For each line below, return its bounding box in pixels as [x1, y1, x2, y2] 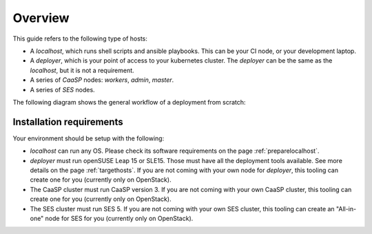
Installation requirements [12, 116, 123, 127]
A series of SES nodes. [30, 85, 96, 94]
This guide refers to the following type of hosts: [12, 34, 147, 43]
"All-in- [335, 204, 357, 213]
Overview [12, 10, 70, 25]
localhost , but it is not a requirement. [30, 66, 134, 74]
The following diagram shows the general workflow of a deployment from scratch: [12, 98, 246, 106]
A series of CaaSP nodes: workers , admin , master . [30, 76, 174, 84]
